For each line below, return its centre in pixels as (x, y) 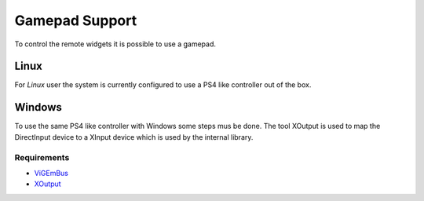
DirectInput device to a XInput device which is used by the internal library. (134, 137)
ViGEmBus (51, 173)
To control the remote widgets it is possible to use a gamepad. (115, 44)
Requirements (42, 157)
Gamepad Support (76, 20)
